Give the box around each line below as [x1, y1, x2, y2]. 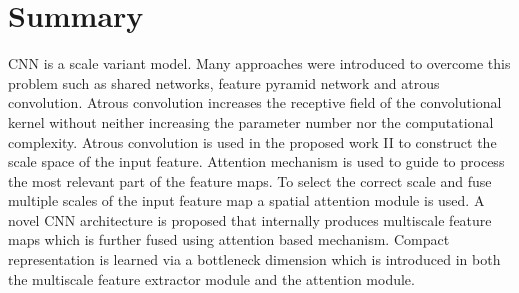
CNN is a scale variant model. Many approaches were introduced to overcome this [8, 53, 511, 74]
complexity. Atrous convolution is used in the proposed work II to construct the [8, 131, 497, 152]
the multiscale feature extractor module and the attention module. [8, 268, 415, 289]
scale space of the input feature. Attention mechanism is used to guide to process [8, 151, 505, 172]
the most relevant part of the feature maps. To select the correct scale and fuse [8, 170, 492, 191]
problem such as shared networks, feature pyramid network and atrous [8, 72, 440, 93]
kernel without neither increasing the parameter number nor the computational [8, 111, 494, 132]
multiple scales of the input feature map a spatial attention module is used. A [8, 190, 485, 211]
